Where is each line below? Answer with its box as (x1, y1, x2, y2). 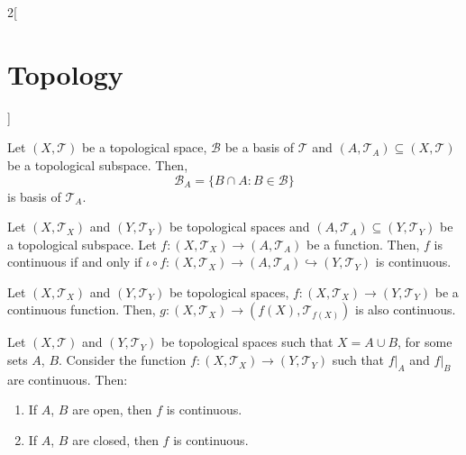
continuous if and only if (7, 252, 142, 271)
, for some (397, 332, 452, 351)
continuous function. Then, (7, 300, 156, 319)
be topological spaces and (169, 217, 310, 236)
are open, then (72, 400, 152, 419)
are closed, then (72, 431, 159, 450)
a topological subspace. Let (7, 234, 157, 253)
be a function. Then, (306, 234, 420, 253)
